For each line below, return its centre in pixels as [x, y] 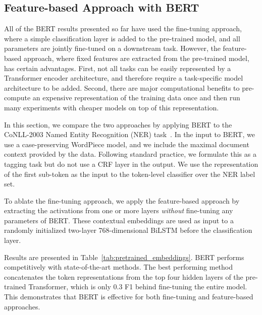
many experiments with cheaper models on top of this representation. [112, 107]
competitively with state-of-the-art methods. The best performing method [119, 267]
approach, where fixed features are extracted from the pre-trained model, [136, 58]
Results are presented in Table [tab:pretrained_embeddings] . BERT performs [124, 257]
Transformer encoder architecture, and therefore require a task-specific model [124, 78]
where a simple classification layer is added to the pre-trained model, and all [122, 38]
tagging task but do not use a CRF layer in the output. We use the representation [131, 164]
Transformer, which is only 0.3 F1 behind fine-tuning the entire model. [138, 287]
